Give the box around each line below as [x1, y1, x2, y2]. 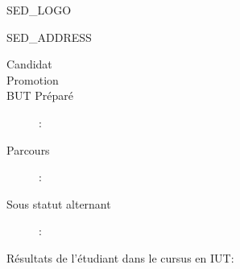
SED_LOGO [6, 2, 72, 18]
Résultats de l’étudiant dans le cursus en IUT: [6, 249, 234, 266]
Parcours [6, 141, 50, 158]
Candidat [6, 56, 52, 72]
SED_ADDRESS [6, 28, 92, 45]
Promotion [6, 71, 59, 88]
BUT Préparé [6, 87, 73, 104]
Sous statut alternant [6, 195, 111, 212]
